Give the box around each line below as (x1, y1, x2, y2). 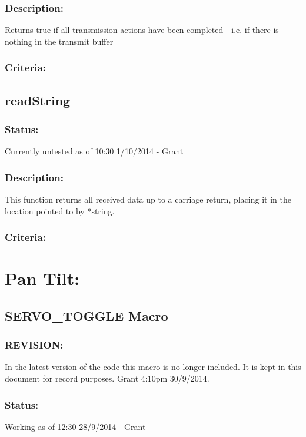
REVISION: (5, 337, 64, 352)
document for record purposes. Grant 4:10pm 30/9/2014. (5, 372, 209, 385)
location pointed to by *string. (5, 204, 115, 217)
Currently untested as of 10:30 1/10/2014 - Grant (5, 145, 184, 157)
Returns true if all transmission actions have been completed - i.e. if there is (5, 24, 279, 36)
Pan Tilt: (5, 266, 80, 290)
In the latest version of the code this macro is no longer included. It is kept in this (5, 360, 301, 373)
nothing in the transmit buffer (5, 35, 114, 47)
